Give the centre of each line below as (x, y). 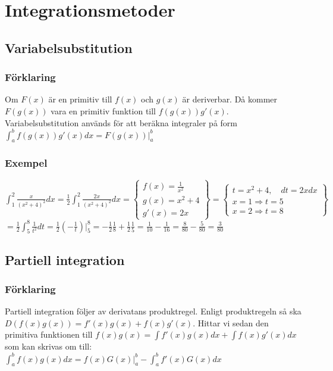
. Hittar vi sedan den (231, 322)
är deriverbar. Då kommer (230, 99)
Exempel (26, 163)
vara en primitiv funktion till (103, 110)
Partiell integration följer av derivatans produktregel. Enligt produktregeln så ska (153, 311)
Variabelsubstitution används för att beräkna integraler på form (121, 122)
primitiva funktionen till (49, 334)
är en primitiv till (80, 99)
